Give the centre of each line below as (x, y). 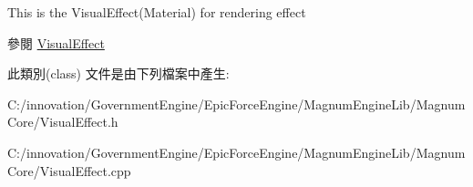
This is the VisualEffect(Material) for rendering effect (157, 12)
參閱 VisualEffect (56, 42)
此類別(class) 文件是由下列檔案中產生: (118, 73)
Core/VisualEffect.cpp (69, 170)
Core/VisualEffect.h (63, 122)
